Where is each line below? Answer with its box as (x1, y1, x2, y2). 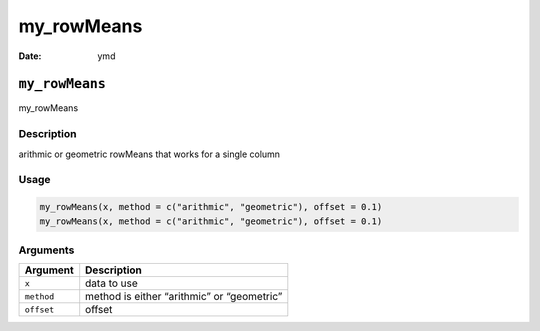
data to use (85, 276, 139, 290)
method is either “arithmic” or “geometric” (85, 290, 283, 304)
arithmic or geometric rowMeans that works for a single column (18, 148, 280, 160)
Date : (18, 50, 42, 62)
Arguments (18, 243, 75, 257)
